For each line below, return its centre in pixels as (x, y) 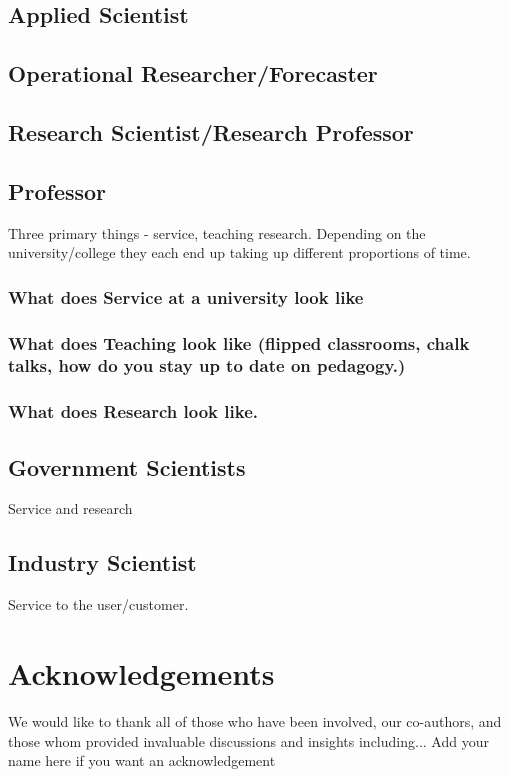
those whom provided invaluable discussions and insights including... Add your (248, 740)
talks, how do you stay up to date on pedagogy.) (207, 365)
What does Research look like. (133, 411)
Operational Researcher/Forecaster (193, 73)
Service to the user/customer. (98, 604)
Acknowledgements (141, 672)
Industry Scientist (102, 562)
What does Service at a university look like (186, 296)
